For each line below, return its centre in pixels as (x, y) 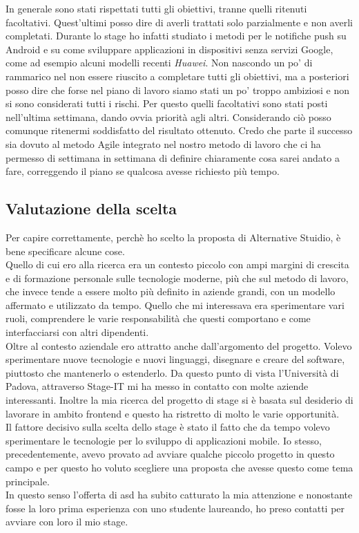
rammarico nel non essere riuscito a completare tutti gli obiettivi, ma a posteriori (177, 76)
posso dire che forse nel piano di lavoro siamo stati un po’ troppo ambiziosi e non (178, 90)
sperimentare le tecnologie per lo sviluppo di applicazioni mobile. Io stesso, (164, 440)
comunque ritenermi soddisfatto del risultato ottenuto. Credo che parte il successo (179, 130)
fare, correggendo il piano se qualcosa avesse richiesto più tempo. (143, 171)
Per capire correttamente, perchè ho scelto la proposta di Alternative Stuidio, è (173, 237)
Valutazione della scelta (91, 208)
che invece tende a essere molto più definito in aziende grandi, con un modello (171, 291)
